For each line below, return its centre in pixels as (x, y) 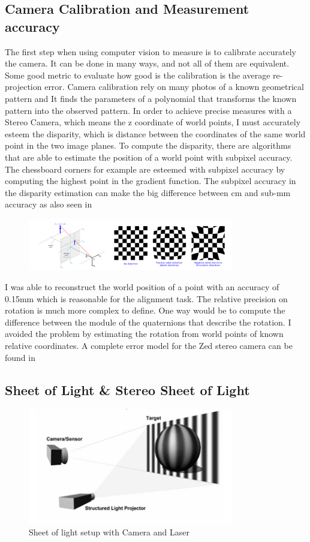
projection (23, 87)
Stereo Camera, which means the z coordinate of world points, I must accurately (153, 122)
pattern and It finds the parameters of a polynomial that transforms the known (151, 98)
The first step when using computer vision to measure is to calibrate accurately (151, 51)
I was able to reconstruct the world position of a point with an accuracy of (142, 286)
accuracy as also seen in (49, 204)
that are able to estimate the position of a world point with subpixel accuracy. (149, 157)
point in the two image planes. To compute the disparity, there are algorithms (148, 145)
